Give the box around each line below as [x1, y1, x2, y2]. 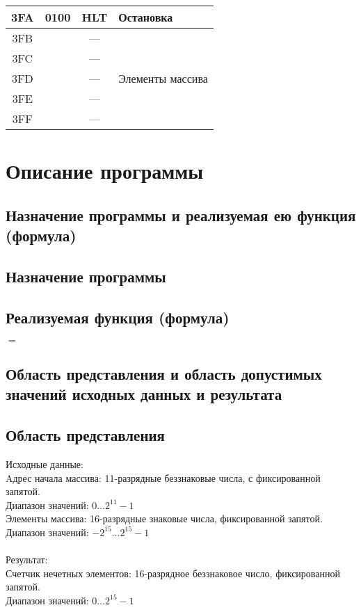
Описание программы [6, 156, 204, 185]
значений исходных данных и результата [6, 383, 282, 405]
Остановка [118, 9, 173, 25]
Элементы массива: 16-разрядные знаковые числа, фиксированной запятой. [6, 511, 323, 526]
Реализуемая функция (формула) [6, 306, 230, 328]
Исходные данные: [6, 456, 83, 471]
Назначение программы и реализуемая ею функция [6, 204, 356, 225]
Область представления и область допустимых [6, 362, 322, 384]
